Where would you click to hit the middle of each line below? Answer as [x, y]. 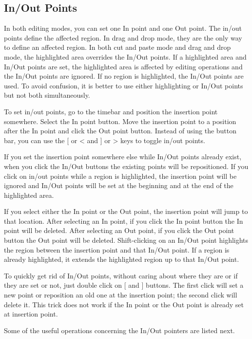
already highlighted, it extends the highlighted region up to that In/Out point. [122, 259]
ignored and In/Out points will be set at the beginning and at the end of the [119, 185]
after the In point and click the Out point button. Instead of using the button [120, 131]
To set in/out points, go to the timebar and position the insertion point [111, 111]
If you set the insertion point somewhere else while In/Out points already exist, [123, 157]
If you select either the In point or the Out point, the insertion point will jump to [126, 211]
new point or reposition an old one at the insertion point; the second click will [121, 295]
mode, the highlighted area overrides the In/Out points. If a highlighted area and [125, 56]
